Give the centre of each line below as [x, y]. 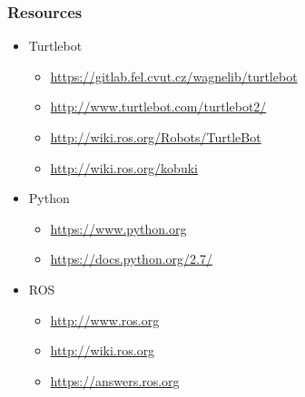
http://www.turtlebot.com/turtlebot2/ [158, 107]
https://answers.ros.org [115, 380]
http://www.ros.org [105, 320]
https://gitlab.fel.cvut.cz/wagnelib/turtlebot [174, 76]
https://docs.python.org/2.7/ [131, 259]
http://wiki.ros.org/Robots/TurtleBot [156, 137]
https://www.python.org [118, 228]
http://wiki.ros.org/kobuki [124, 167]
